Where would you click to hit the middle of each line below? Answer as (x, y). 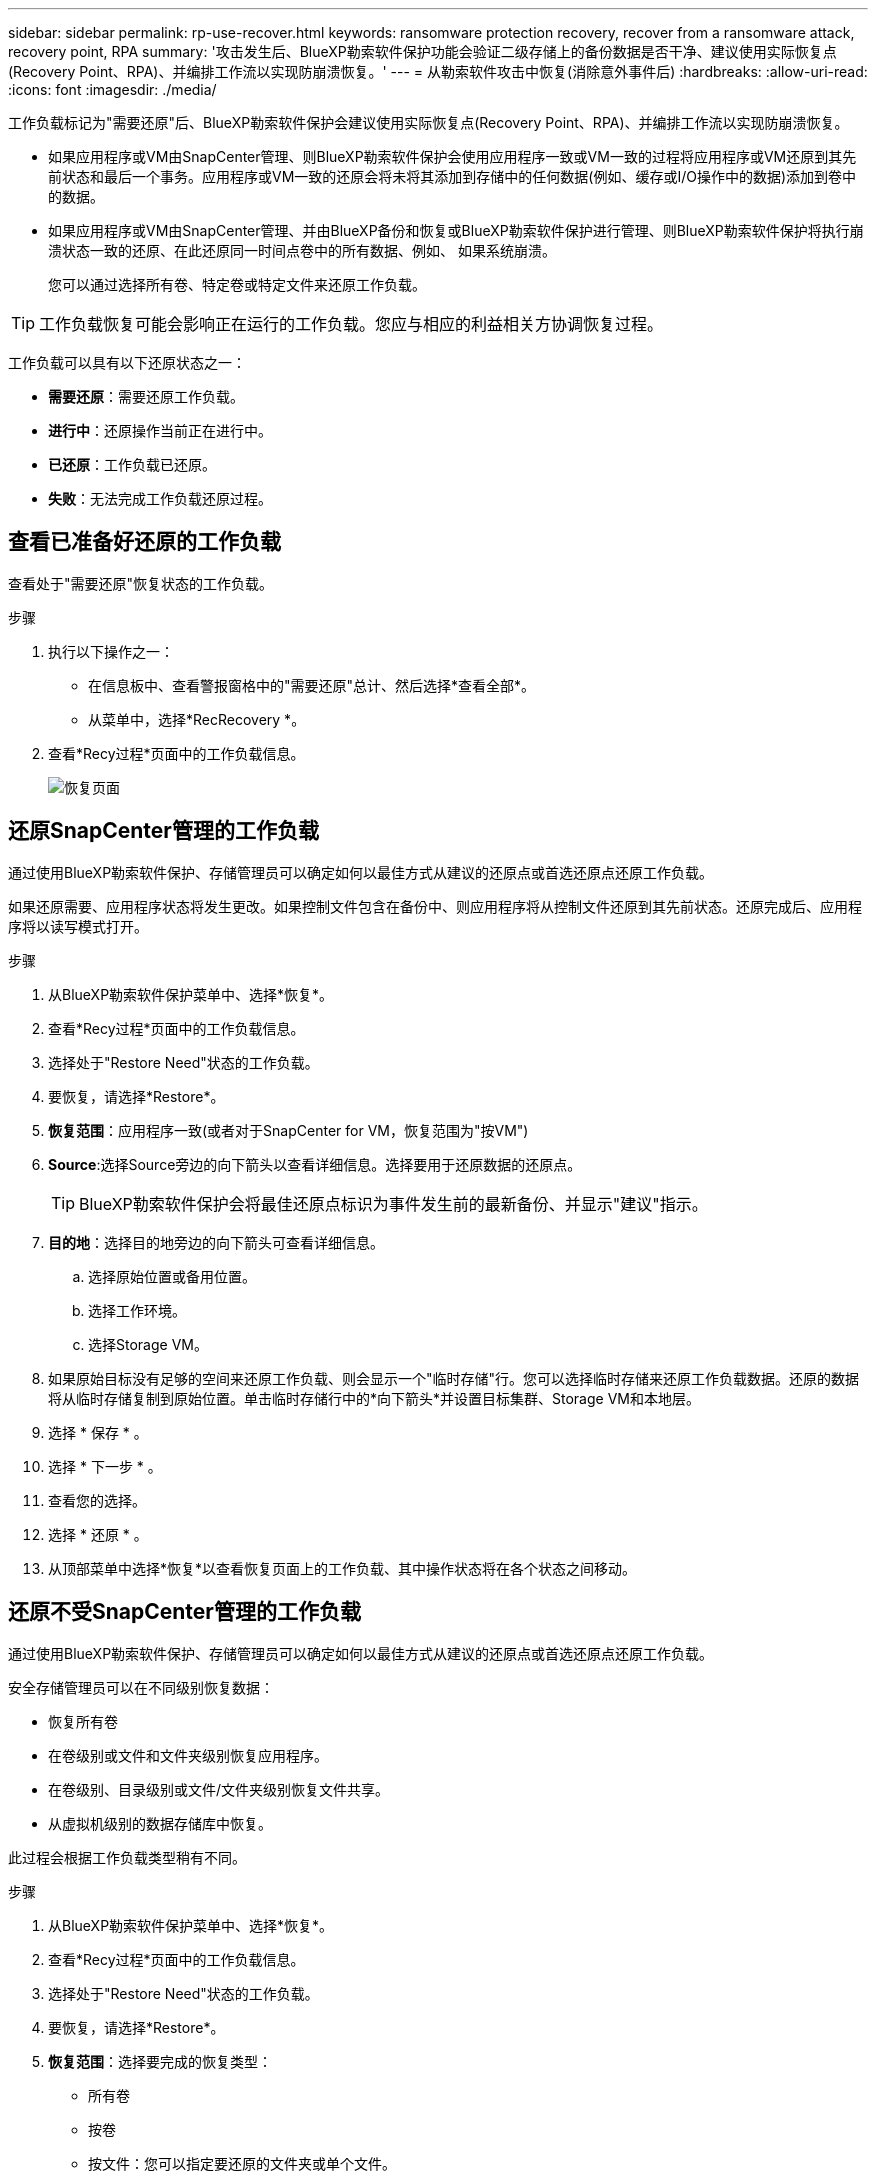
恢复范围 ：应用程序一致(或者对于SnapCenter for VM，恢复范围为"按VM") (288, 1130)
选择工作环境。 (137, 1310)
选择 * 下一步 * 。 (105, 1466)
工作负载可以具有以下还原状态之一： (127, 362)
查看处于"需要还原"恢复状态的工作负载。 (141, 583)
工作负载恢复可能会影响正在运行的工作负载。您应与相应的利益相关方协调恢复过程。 (351, 324)
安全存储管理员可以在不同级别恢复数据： (141, 1687)
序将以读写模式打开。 (78, 926)
